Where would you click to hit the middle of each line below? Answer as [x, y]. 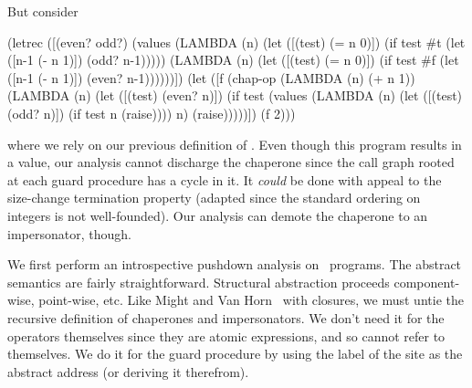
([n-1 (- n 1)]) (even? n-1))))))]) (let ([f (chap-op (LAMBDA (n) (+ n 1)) [211, 77]
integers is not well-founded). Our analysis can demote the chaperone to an [218, 215]
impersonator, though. [69, 233]
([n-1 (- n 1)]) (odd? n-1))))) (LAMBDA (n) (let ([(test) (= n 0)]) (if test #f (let [233, 60]
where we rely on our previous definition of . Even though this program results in [235, 144]
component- [427, 282]
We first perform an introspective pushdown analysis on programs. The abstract [235, 264]
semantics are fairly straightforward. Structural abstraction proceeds [199, 282]
